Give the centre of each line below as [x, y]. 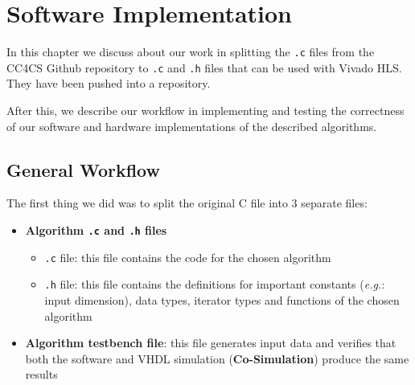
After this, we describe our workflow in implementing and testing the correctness [205, 111]
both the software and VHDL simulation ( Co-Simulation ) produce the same [217, 358]
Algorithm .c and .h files [96, 230]
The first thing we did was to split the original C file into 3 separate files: [187, 203]
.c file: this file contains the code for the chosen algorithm [188, 257]
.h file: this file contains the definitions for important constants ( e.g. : [215, 284]
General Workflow [83, 169]
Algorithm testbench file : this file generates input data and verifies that [211, 343]
